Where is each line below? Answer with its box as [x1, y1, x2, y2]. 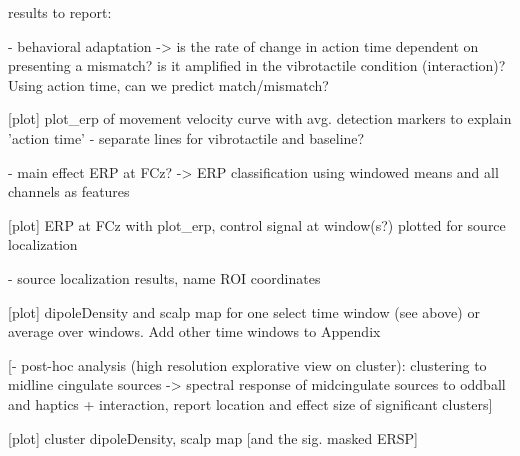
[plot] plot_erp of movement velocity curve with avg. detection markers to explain [8, 108, 512, 129]
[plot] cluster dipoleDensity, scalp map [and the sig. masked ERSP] [8, 427, 418, 448]
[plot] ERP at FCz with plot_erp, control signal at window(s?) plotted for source [8, 214, 506, 235]
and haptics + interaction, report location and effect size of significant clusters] [8, 393, 493, 414]
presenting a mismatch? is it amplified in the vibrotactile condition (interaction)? [8, 55, 506, 76]
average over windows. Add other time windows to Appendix [8, 321, 381, 342]
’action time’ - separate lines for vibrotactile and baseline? [8, 127, 365, 148]
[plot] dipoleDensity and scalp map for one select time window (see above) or [8, 301, 480, 322]
